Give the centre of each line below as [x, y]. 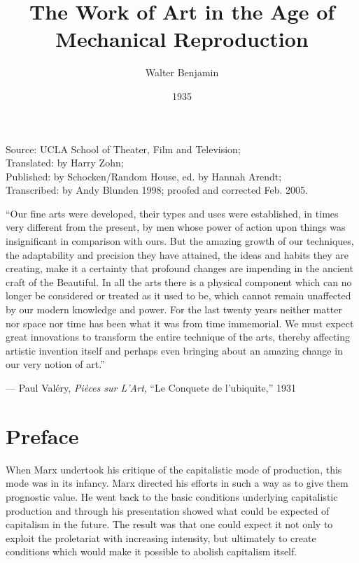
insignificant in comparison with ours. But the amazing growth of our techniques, [180, 241]
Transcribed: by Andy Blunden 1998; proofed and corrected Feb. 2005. [157, 190]
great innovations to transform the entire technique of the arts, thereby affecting [178, 337]
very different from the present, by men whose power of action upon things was [176, 227]
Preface [42, 435]
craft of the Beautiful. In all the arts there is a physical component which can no [179, 281]
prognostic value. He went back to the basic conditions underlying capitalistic [172, 496]
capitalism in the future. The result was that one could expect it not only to [169, 524]
